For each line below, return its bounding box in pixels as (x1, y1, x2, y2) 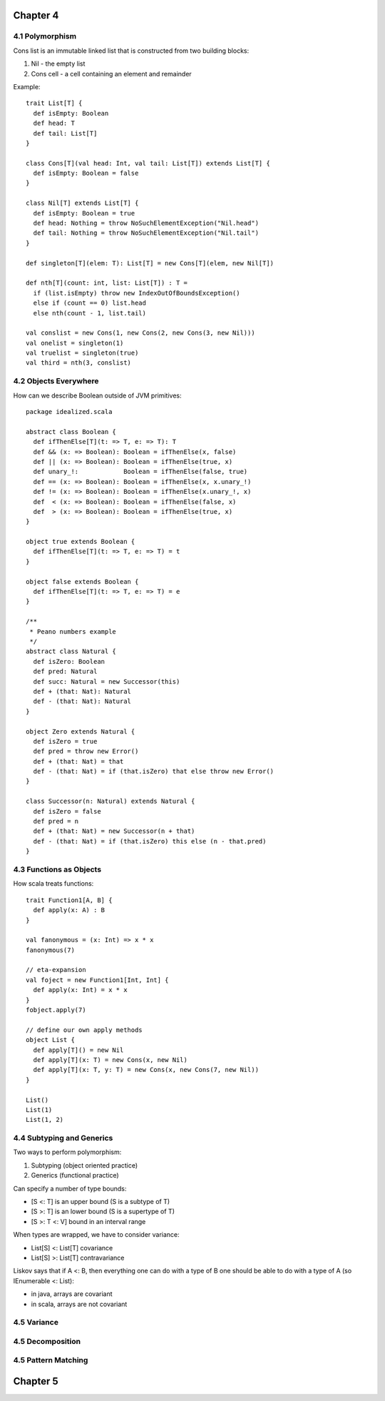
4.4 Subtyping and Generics (13, 1133, 113, 1143)
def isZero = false (33, 807, 101, 815)
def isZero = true (33, 737, 98, 745)
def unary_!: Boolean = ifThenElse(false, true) (33, 467, 248, 476)
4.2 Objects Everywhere (13, 376, 99, 386)
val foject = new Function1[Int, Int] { (26, 976, 169, 984)
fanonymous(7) (26, 946, 75, 954)
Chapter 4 (13, 9, 59, 21)
